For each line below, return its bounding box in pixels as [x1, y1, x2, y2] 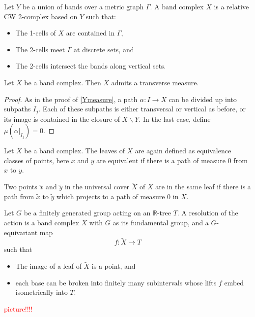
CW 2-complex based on [4, 11, 78, 21]
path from [4, 191, 34, 201]
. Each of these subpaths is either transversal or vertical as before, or [38, 104, 246, 114]
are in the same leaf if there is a [155, 181, 251, 192]
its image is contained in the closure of [4, 113, 120, 124]
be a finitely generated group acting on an [24, 208, 151, 218]
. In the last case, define [139, 113, 211, 124]
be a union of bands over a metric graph [22, 1, 144, 11]
